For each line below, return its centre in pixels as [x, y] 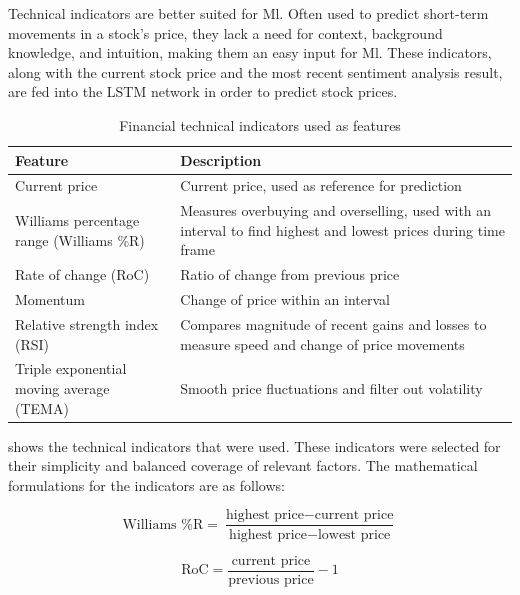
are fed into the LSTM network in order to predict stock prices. [203, 91]
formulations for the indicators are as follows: [146, 484]
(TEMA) [42, 407]
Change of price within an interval [285, 299]
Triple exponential [71, 368]
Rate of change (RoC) [82, 274]
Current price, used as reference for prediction [321, 185]
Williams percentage [77, 220]
